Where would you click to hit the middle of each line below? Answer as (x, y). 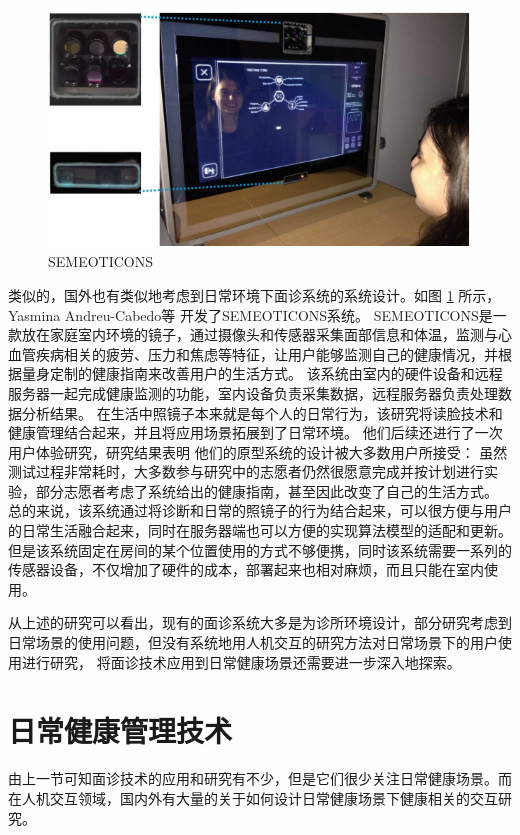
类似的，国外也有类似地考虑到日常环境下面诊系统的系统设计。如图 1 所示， (254, 294)
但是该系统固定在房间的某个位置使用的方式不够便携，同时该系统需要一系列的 (260, 549)
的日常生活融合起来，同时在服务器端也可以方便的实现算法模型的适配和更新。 (260, 530)
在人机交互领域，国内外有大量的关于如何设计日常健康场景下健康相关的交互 (253, 797)
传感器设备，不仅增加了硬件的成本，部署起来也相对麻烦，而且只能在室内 (246, 569)
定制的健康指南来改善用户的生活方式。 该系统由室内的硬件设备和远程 (276, 373)
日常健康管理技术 (120, 730)
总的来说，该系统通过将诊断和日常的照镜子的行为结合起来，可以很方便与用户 (260, 510)
